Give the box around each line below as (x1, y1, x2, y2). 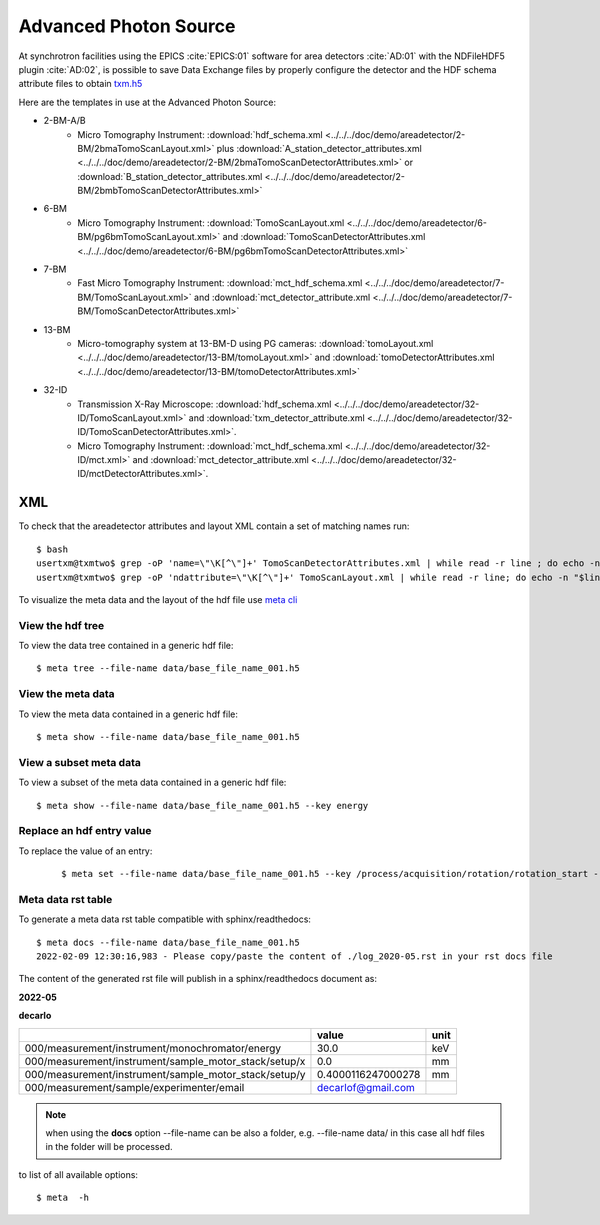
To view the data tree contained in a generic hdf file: (18, 640, 234, 652)
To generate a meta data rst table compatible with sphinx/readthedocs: (18, 913, 312, 925)
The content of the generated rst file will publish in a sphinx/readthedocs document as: (18, 973, 378, 985)
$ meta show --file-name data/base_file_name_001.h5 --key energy (36, 800, 369, 811)
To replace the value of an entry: (18, 845, 153, 857)
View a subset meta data (18, 755, 142, 769)
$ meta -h (36, 1192, 90, 1204)
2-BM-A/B (43, 115, 86, 127)
